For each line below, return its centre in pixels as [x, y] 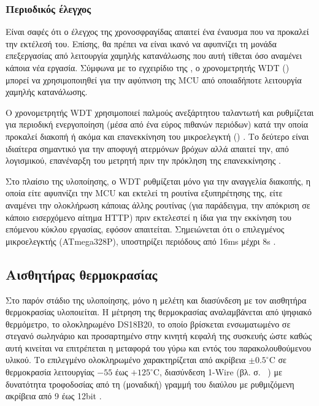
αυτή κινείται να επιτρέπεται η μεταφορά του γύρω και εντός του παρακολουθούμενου [158, 347]
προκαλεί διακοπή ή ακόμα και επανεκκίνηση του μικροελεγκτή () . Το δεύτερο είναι [157, 136]
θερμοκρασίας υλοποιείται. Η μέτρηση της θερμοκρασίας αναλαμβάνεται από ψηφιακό [159, 312]
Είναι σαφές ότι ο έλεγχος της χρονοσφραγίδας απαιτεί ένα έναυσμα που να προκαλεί [157, 32]
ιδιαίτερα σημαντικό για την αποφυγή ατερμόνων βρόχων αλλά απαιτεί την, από [147, 148]
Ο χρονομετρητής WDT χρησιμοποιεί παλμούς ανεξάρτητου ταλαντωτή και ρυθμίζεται [160, 112]
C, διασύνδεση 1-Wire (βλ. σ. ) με [217, 372]
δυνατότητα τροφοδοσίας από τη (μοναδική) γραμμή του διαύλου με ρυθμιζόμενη [150, 384]
